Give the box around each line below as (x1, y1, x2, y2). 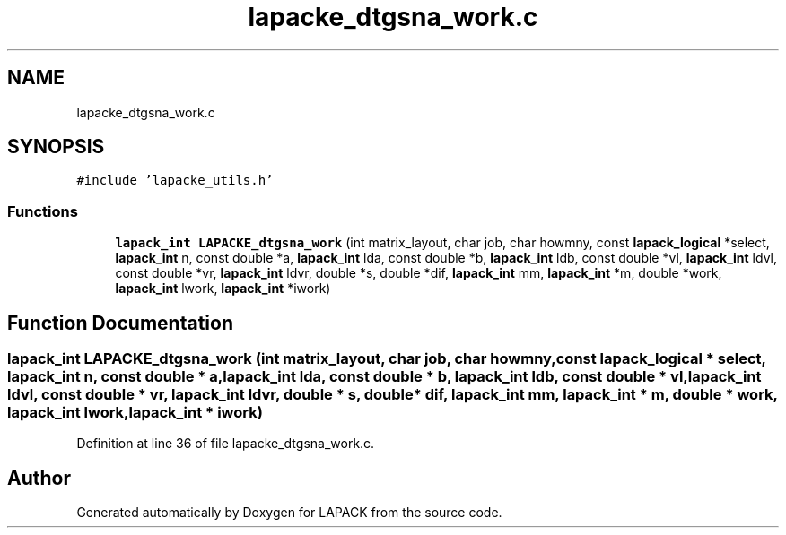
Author (7, 466, 71, 489)
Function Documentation (7, 311, 233, 334)
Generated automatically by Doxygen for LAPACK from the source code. (76, 505, 502, 521)
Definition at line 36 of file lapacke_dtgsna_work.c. (76, 436, 375, 452)
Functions (7, 202, 78, 220)
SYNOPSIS (7, 135, 105, 159)
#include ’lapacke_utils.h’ (76, 173, 274, 188)
